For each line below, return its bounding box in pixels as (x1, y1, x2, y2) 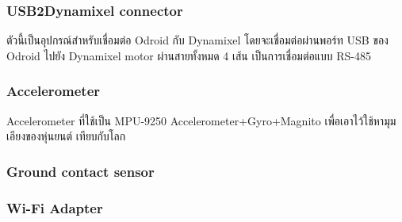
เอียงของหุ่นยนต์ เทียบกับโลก (6, 128, 126, 144)
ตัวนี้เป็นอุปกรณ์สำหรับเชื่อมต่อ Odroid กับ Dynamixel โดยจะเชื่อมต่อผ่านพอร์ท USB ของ (6, 32, 389, 48)
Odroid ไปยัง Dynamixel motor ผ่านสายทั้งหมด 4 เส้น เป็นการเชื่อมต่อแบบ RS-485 (6, 47, 371, 63)
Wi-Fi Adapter (6, 197, 103, 217)
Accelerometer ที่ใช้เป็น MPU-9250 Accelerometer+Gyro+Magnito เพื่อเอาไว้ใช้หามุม (6, 112, 396, 128)
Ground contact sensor (6, 161, 155, 181)
